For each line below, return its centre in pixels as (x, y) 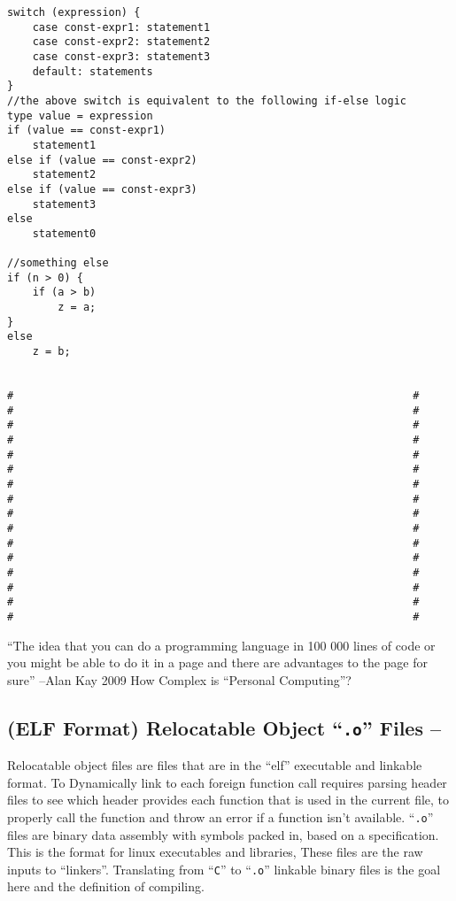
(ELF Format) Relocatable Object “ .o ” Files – (224, 727)
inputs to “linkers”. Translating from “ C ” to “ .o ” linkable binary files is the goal (224, 869)
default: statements (93, 71)
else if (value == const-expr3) (102, 189)
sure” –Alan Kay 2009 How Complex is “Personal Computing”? (179, 679)
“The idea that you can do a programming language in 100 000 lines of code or (221, 645)
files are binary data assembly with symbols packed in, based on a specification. (223, 834)
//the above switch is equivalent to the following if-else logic (207, 100)
